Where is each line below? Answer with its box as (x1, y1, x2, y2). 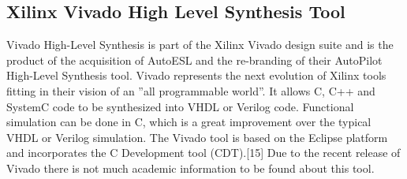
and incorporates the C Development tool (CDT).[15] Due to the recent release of (6, 144, 401, 161)
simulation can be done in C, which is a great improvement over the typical (6, 114, 372, 130)
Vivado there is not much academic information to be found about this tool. (6, 159, 375, 176)
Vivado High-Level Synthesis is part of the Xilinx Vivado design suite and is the (6, 36, 394, 53)
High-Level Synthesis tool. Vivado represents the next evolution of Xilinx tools (6, 67, 386, 84)
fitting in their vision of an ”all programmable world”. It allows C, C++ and (6, 82, 375, 99)
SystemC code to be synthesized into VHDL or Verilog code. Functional (6, 98, 354, 114)
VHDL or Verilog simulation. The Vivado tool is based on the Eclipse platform (6, 129, 388, 145)
